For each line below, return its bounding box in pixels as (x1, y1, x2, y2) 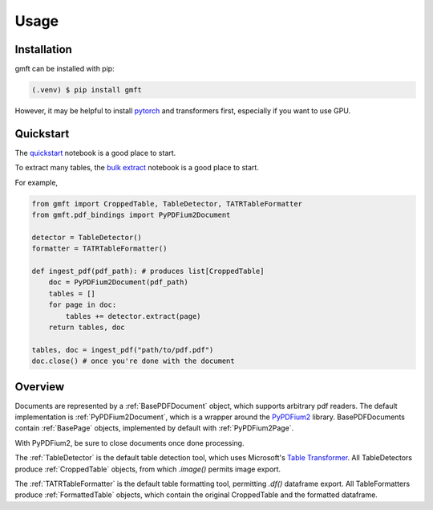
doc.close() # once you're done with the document (31, 357, 236, 365)
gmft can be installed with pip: (14, 64, 115, 74)
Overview (14, 380, 65, 394)
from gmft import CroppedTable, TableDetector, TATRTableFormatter (31, 199, 303, 208)
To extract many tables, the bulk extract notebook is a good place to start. (14, 163, 260, 173)
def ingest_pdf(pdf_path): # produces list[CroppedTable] (31, 267, 265, 276)
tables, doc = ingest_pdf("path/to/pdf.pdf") (31, 345, 214, 354)
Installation (14, 43, 72, 56)
